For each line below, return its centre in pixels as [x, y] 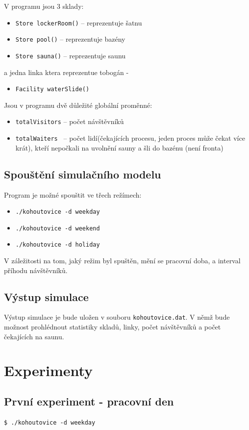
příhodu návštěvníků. [36, 270]
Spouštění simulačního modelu [83, 174]
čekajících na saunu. [34, 336]
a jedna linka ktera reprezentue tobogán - [66, 72]
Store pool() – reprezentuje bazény [70, 39]
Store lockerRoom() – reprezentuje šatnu [79, 22]
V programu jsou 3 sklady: [44, 6]
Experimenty [49, 370]
